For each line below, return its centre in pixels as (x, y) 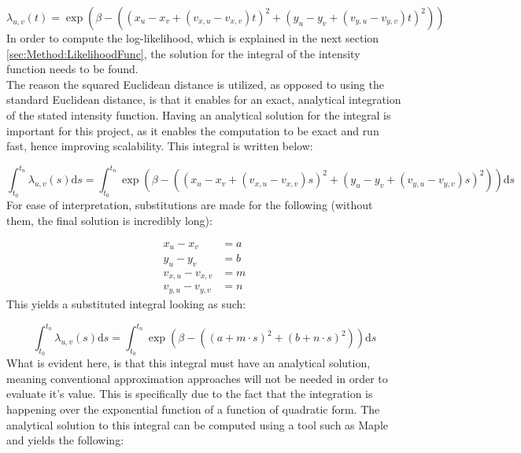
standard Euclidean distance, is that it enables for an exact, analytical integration (204, 99)
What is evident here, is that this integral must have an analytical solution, (188, 363)
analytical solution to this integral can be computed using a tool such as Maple (197, 424)
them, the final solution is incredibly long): (109, 221)
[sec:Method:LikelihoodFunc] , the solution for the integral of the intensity (183, 53)
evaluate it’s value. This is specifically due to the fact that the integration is (190, 394)
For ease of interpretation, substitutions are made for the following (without (190, 205)
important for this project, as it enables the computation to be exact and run (193, 130)
